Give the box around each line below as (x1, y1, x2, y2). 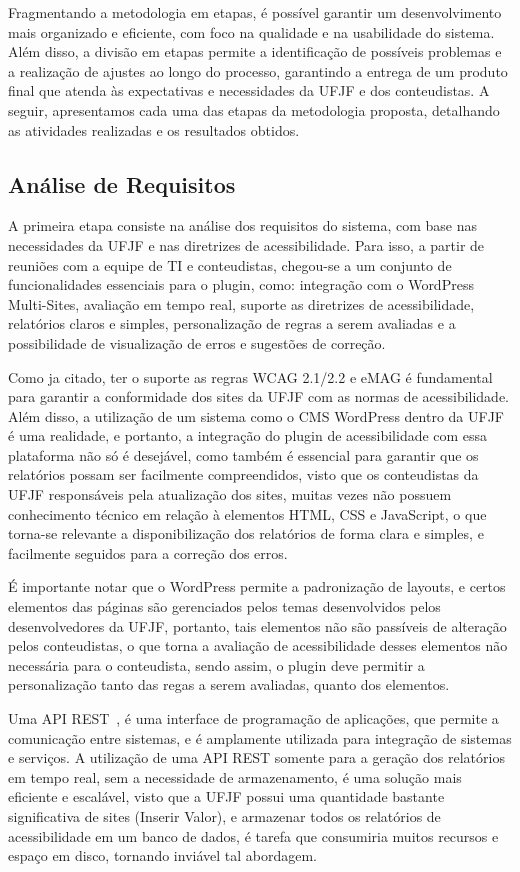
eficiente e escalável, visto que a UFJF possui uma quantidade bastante (8, 786, 445, 807)
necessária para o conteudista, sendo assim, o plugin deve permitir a (8, 654, 425, 675)
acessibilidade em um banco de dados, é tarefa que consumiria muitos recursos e (8, 825, 499, 846)
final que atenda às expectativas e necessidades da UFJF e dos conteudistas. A (8, 80, 490, 101)
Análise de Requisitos (8, 168, 236, 199)
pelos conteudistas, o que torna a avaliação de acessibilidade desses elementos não (8, 635, 508, 656)
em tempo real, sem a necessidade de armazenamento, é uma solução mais (8, 766, 462, 787)
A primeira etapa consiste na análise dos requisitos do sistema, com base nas (8, 215, 478, 236)
